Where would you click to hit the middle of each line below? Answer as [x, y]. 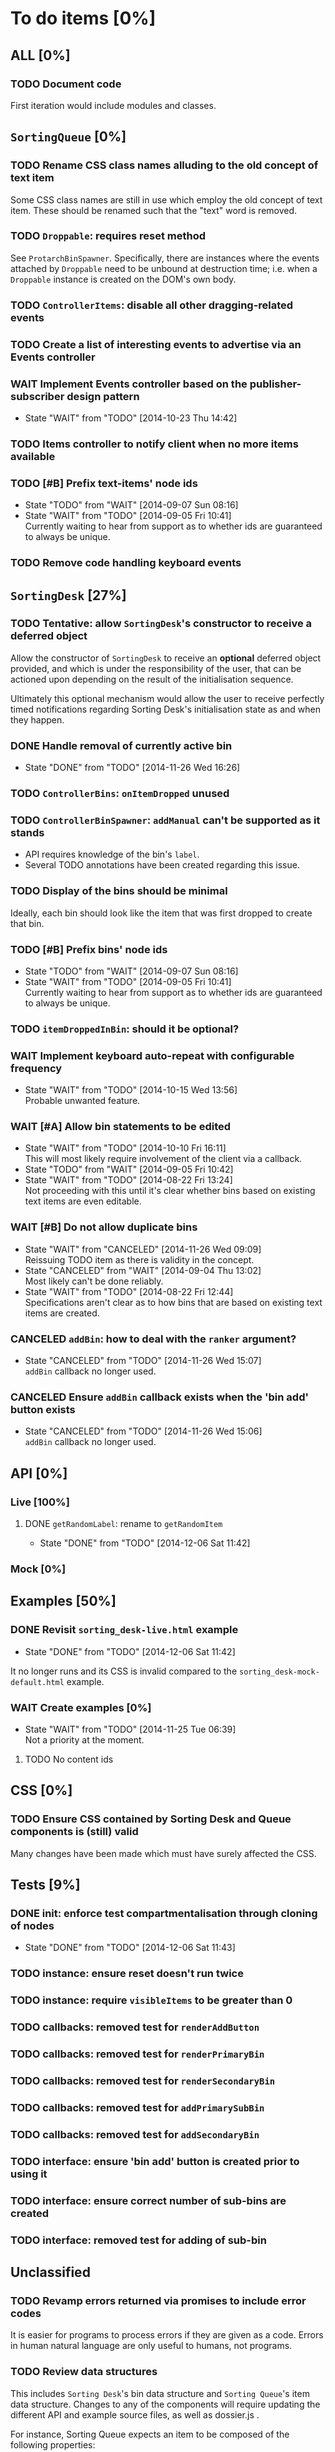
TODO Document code [66, 84]
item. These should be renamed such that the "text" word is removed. [154, 210]
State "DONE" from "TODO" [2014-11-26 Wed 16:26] [132, 768]
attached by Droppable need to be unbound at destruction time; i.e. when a [164, 268]
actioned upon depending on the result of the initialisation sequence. [152, 679]
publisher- [275, 384]
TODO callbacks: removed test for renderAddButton [135, 2027]
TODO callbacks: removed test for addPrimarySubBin [137, 2107]
